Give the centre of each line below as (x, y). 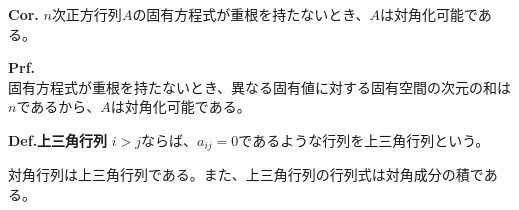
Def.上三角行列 (58, 139)
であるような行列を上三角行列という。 (364, 139)
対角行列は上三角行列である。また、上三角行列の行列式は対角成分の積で (246, 174)
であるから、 (58, 106)
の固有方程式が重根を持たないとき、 (251, 14)
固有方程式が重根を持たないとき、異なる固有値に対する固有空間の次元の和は (260, 86)
